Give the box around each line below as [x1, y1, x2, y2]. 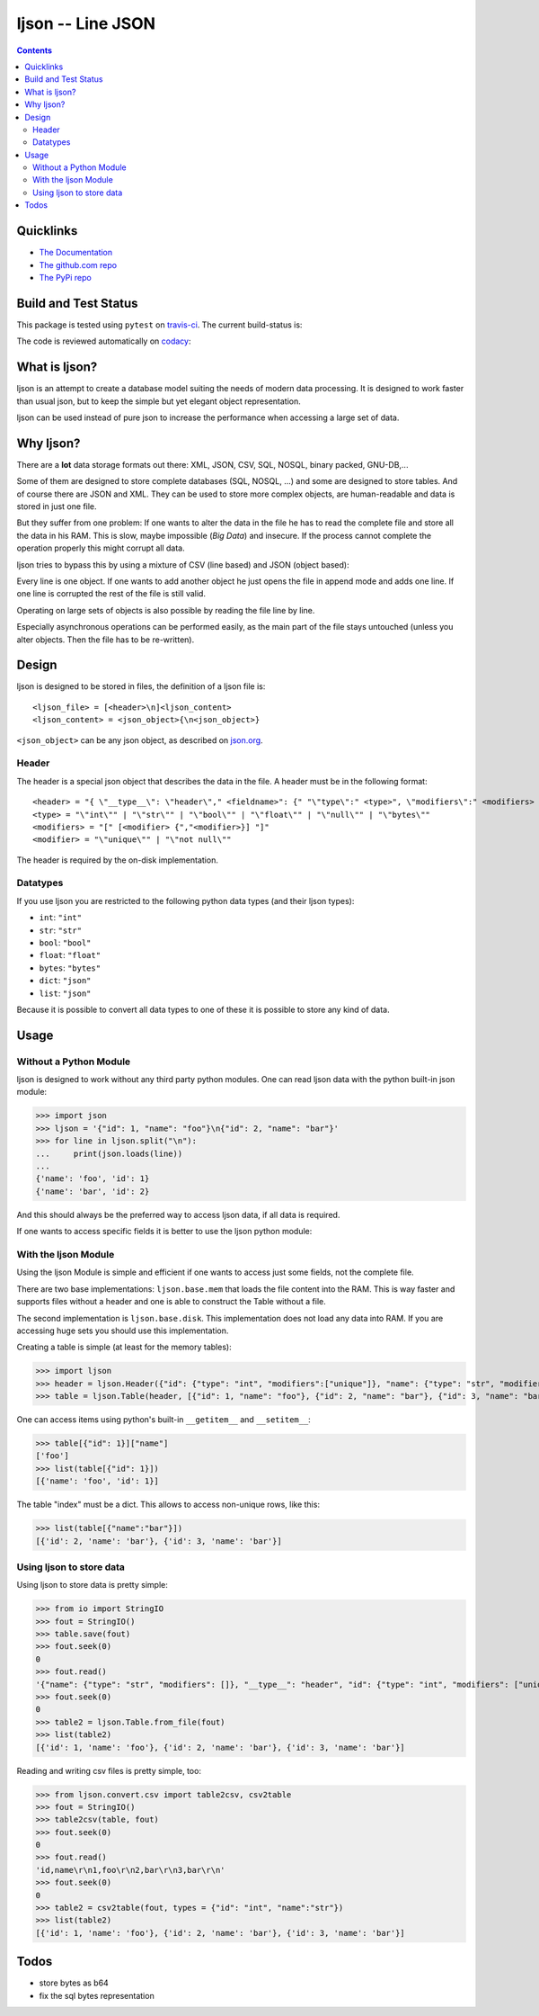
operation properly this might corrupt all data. [16, 542, 186, 553]
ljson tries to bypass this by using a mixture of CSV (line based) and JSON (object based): [16, 559, 349, 570]
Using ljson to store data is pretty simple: [16, 1580, 168, 1590]
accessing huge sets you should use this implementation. [16, 1325, 229, 1336]
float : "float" [39, 950, 102, 961]
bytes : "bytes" [39, 963, 102, 973]
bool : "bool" [39, 936, 92, 948]
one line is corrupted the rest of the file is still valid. [16, 588, 207, 599]
